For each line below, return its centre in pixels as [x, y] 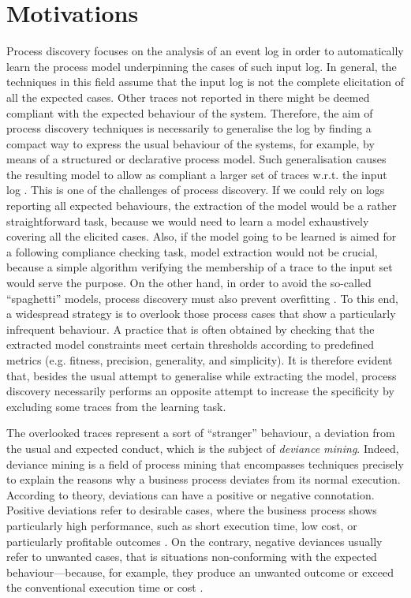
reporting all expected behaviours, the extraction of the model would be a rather [202, 206]
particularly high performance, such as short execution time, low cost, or [182, 525]
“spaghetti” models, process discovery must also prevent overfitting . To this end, [202, 298]
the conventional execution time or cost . [105, 587]
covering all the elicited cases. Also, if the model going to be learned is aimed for [202, 236]
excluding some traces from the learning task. [116, 406]
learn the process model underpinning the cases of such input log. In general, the [202, 66]
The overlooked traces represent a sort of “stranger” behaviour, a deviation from [201, 433]
